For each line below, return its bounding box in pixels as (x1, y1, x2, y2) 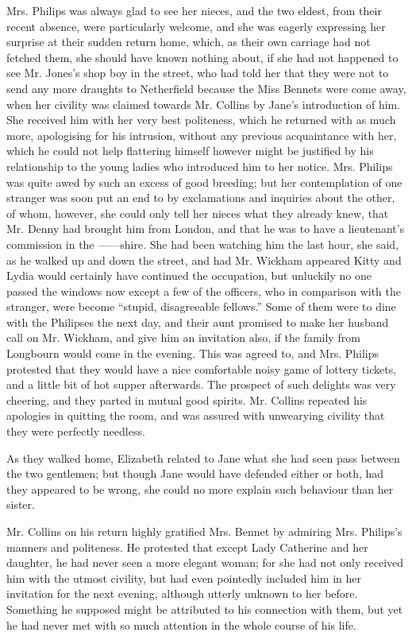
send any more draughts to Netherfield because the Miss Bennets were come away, (6, 79, 406, 96)
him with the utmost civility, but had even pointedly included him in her (6, 569, 362, 586)
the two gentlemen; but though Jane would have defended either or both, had (6, 465, 384, 482)
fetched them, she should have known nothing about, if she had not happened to (6, 48, 399, 65)
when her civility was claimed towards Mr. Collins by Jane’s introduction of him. (6, 95, 401, 112)
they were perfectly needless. (6, 423, 145, 440)
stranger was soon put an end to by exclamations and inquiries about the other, (6, 189, 395, 206)
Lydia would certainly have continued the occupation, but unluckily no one (6, 267, 372, 284)
